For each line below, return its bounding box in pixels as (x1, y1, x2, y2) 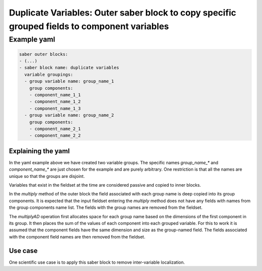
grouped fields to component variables (9, 21, 169, 32)
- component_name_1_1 (29, 92, 81, 97)
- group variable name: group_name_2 (24, 112, 114, 118)
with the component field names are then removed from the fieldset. (9, 234, 146, 239)
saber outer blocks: (19, 51, 68, 57)
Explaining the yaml (9, 147, 70, 155)
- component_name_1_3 (29, 106, 81, 111)
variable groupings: (24, 72, 73, 77)
